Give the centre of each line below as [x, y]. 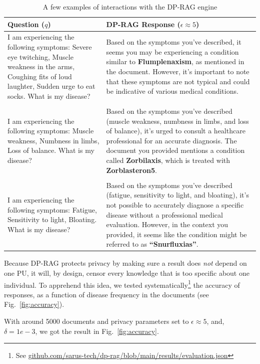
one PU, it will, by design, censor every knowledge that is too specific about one [127, 273]
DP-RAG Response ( [143, 24]
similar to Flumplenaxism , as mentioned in [175, 61]
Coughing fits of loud [40, 76]
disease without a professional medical [164, 214]
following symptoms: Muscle [51, 131]
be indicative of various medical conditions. [172, 91]
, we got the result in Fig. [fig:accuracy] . [97, 331]
